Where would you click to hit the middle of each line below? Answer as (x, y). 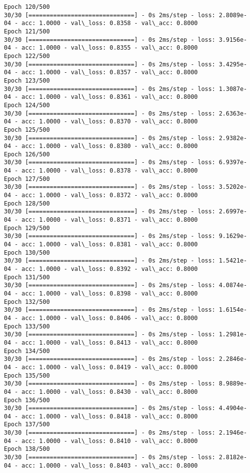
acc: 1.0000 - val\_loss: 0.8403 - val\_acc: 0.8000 (109, 465)
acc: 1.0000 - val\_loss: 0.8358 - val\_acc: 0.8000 (109, 23)
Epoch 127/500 (27, 179)
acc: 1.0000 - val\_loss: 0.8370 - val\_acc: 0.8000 (109, 122)
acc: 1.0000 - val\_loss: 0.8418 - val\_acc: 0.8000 (109, 416)
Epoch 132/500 (27, 302)
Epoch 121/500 (27, 31)
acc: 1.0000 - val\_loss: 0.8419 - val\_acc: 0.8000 (109, 367)
